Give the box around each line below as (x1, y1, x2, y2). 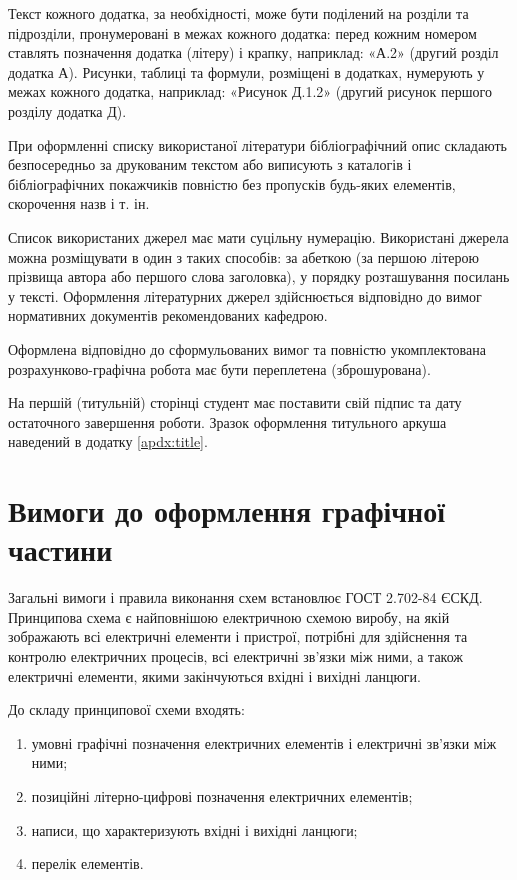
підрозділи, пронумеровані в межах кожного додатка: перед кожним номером (8, 22, 477, 43)
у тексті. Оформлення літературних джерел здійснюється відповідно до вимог (8, 285, 482, 306)
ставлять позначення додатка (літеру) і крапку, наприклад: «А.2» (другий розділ (8, 42, 499, 63)
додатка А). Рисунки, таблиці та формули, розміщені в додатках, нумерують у (8, 61, 485, 82)
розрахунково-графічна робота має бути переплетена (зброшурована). (8, 358, 431, 379)
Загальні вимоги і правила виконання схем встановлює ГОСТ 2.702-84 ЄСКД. (8, 587, 483, 608)
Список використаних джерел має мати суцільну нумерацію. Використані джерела (8, 226, 509, 247)
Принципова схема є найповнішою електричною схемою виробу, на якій (8, 606, 450, 627)
